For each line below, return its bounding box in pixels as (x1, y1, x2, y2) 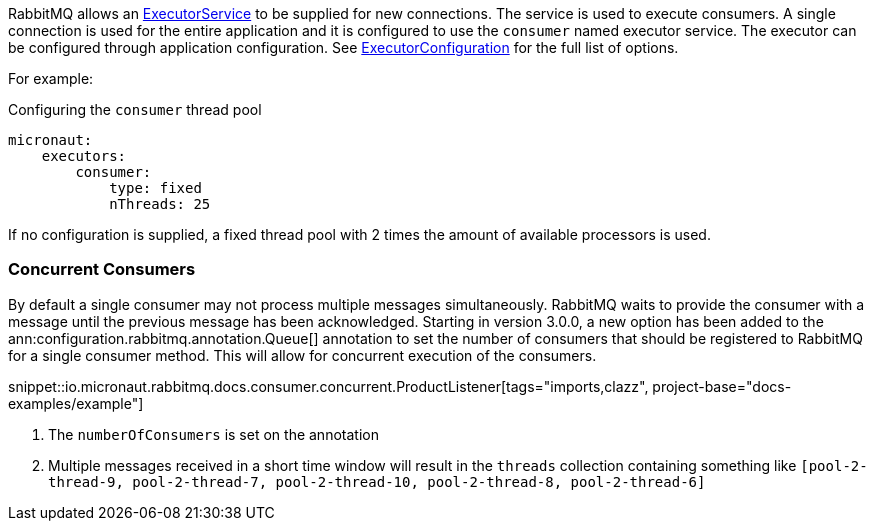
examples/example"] (8, 394, 144, 412)
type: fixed (109, 180, 202, 196)
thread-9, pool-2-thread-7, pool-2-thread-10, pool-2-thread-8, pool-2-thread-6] (48, 473, 706, 490)
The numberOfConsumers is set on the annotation (48, 425, 379, 443)
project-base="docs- (652, 377, 792, 395)
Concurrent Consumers (8, 259, 196, 280)
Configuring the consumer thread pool (8, 101, 262, 118)
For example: (8, 70, 94, 87)
